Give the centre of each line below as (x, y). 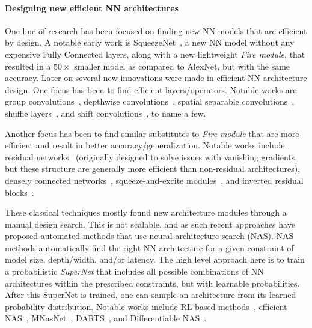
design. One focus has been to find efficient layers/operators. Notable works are (151, 89)
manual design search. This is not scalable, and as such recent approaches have (150, 224)
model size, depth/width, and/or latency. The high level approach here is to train (155, 259)
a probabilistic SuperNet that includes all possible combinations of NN (134, 271)
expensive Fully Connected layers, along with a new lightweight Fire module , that (155, 54)
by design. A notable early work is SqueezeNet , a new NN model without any (150, 42)
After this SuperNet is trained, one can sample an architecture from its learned (151, 295)
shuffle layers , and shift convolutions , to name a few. (106, 113)
